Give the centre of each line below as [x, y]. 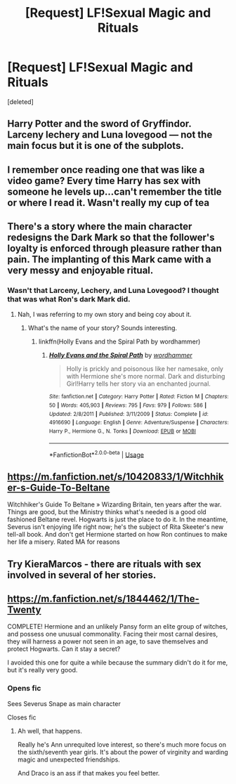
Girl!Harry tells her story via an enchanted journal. [138, 384]
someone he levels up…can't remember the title [115, 191]
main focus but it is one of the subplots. [96, 146]
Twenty [24, 609]
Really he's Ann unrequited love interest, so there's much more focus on [122, 744]
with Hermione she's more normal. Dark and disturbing [146, 377]
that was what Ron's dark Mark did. [69, 299]
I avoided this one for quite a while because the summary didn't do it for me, [118, 662]
